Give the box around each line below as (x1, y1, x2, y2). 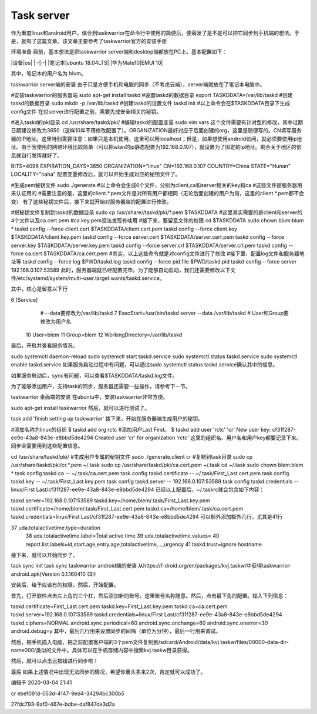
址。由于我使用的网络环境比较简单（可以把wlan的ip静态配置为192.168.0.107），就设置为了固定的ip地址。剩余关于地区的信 (11, 144, 302, 151)
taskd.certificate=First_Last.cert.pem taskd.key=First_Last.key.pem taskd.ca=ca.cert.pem (11, 603, 228, 610)
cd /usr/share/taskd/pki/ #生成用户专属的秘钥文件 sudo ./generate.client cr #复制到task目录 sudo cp (11, 453, 253, 460)
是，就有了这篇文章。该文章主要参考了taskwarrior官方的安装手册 (11, 37, 167, 44)
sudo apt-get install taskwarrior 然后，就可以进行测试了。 (11, 404, 150, 411)
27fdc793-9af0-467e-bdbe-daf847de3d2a (11, 700, 116, 708)
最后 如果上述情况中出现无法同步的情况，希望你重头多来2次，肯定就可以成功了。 (11, 668, 206, 675)
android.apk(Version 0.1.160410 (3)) (11, 570, 96, 578)
